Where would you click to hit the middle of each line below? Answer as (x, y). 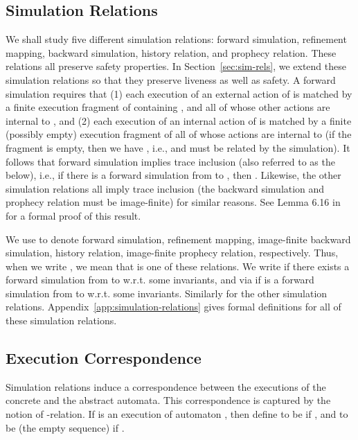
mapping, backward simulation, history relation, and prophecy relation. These (171, 52)
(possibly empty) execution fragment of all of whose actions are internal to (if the (179, 134)
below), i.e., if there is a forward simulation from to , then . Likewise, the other (173, 175)
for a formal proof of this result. (73, 215)
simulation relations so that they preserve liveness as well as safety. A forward (171, 79)
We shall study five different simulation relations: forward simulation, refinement (176, 39)
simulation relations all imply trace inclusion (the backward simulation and (165, 188)
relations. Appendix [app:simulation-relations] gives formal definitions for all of (173, 307)
